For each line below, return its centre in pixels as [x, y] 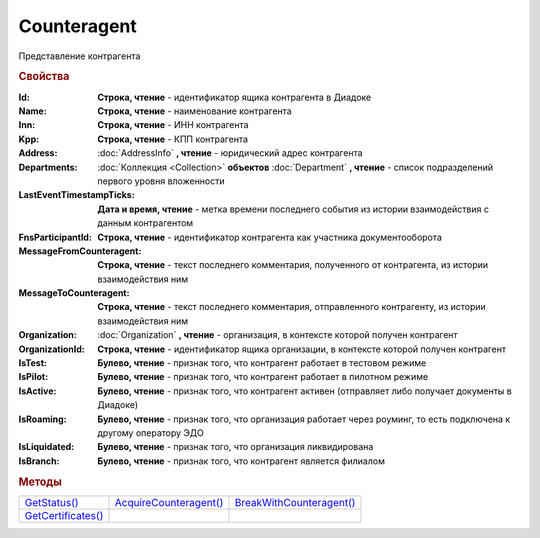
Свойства [44, 77]
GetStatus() [51, 502]
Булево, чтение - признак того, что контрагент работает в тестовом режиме [262, 363]
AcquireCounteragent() [169, 502]
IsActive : [37, 391]
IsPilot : [33, 377]
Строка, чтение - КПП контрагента [173, 139]
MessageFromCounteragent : [80, 251]
